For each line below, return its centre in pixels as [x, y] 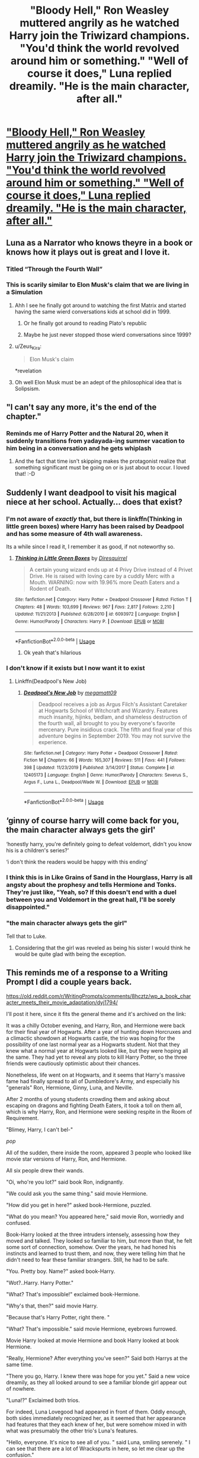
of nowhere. [21, 1389]
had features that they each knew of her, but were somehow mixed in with [97, 1425]
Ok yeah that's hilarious [52, 653]
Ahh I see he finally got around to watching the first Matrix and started [100, 305]
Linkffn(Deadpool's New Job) [51, 681]
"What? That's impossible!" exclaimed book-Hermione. [73, 1294]
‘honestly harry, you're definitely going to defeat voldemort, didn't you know [99, 844]
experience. [53, 742]
